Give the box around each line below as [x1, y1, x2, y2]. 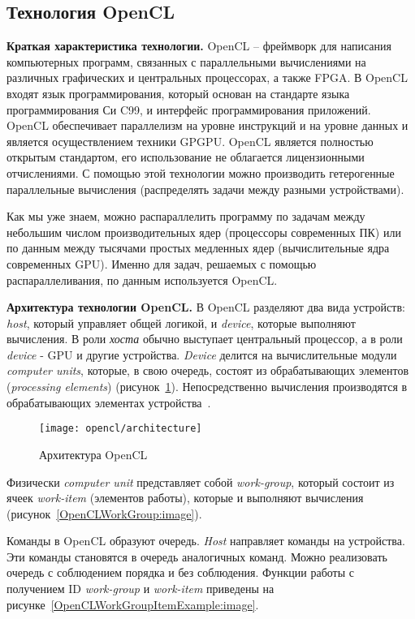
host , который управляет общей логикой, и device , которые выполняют [6, 314, 356, 331]
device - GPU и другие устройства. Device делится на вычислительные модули [6, 346, 397, 363]
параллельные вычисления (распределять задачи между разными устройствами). [6, 180, 404, 197]
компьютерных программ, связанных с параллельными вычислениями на [6, 53, 366, 70]
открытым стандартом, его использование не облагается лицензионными [6, 148, 365, 165]
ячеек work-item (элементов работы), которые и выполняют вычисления [6, 489, 364, 506]
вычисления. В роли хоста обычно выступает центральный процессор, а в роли [6, 330, 403, 347]
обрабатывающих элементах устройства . [6, 393, 211, 411]
